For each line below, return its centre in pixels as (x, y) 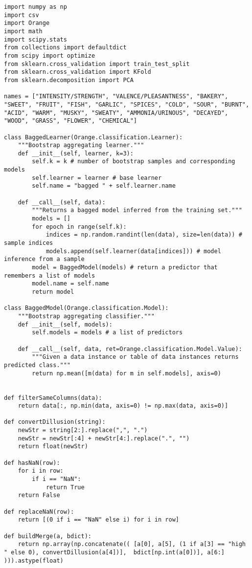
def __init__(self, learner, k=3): (76, 153)
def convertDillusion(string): (55, 422)
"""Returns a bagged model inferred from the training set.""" (137, 210)
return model (53, 292)
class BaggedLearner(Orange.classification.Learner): (93, 137)
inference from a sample (44, 259)
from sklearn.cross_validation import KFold (78, 72)
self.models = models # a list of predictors (107, 333)
